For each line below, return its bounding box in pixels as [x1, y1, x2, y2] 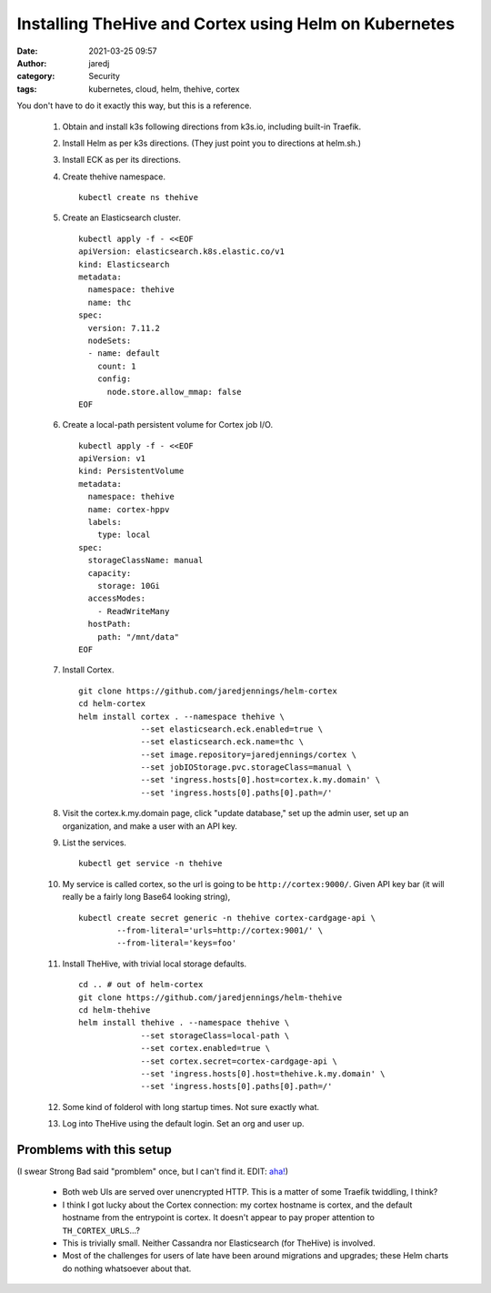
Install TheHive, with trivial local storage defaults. [62, 958, 247, 969]
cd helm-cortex [78, 699, 146, 709]
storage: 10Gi [96, 581, 161, 591]
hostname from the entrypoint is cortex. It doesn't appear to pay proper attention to [62, 1212, 375, 1223]
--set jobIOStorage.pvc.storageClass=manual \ [140, 763, 352, 773]
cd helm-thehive [78, 1005, 151, 1015]
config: [96, 374, 132, 384]
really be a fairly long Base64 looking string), [62, 892, 231, 903]
